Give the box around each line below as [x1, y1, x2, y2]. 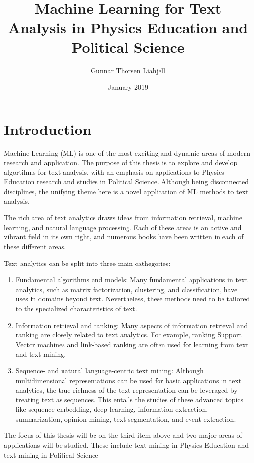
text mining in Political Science [4, 449, 98, 460]
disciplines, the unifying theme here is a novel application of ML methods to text [4, 186, 249, 196]
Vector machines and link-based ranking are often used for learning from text [15, 339, 249, 349]
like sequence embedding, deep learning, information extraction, [15, 404, 208, 414]
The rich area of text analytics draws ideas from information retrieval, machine [4, 212, 242, 223]
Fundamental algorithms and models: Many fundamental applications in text [15, 274, 248, 285]
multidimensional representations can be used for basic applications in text [15, 375, 242, 385]
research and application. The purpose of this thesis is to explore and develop [4, 157, 238, 167]
